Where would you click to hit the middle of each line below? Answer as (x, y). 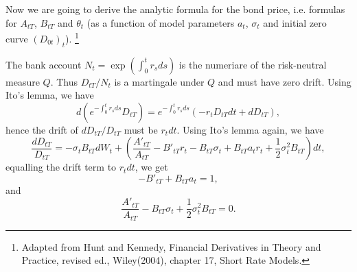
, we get (151, 167)
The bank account (44, 64)
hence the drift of (42, 129)
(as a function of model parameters (161, 22)
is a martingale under (159, 81)
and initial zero (295, 22)
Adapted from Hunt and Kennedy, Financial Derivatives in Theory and (171, 246)
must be (141, 129)
